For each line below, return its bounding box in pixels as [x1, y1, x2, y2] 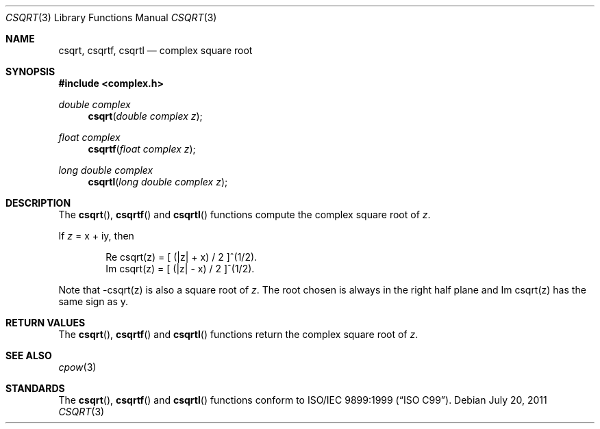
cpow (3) [58, 361, 97, 373]
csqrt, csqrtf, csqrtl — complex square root [58, 44, 253, 56]
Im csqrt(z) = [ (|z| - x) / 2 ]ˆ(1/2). [105, 263, 255, 274]
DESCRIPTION [5, 197, 71, 209]
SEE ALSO [5, 350, 52, 361]
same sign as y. [58, 296, 129, 307]
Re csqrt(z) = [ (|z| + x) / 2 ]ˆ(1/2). [105, 251, 258, 263]
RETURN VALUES [5, 317, 86, 328]
